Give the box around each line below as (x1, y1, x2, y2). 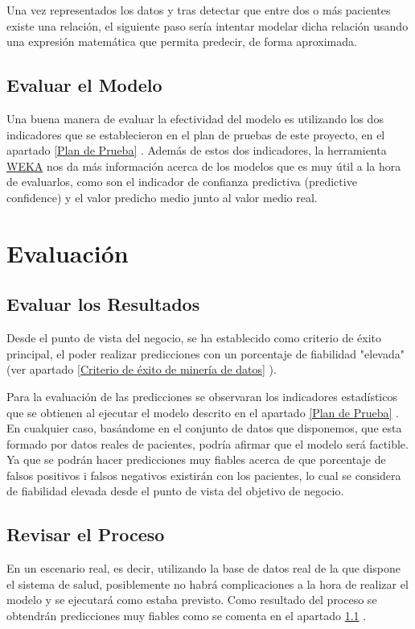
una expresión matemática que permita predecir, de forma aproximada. (6, 33, 357, 50)
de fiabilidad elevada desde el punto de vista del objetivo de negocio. (6, 482, 344, 499)
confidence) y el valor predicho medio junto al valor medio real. (6, 188, 318, 205)
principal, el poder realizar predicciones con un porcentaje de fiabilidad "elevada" (6, 345, 405, 362)
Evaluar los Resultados (6, 292, 200, 317)
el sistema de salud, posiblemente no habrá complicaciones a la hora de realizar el (6, 575, 409, 592)
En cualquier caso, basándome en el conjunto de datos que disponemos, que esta (6, 420, 402, 437)
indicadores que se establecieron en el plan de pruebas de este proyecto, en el (6, 126, 385, 143)
